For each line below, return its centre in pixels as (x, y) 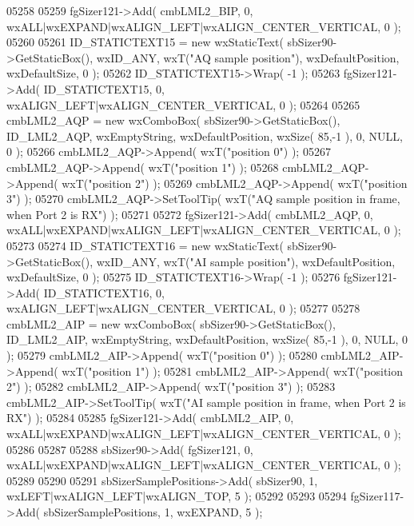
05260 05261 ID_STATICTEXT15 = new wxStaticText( (145, 42)
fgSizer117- (377, 496)
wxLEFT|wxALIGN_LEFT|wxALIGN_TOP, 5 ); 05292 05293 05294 (177, 496)
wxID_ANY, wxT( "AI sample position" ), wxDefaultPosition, (246, 261)
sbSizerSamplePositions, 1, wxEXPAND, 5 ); (153, 512)
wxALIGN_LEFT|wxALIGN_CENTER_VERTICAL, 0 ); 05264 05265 (183, 104)
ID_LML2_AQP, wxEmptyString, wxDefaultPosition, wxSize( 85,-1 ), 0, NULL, (205, 135)
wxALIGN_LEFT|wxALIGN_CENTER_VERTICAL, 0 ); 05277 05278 (183, 308)
